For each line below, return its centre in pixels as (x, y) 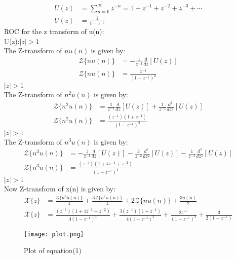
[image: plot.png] (54, 235)
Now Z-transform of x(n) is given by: (60, 188)
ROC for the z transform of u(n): (54, 31)
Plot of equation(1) (53, 250)
